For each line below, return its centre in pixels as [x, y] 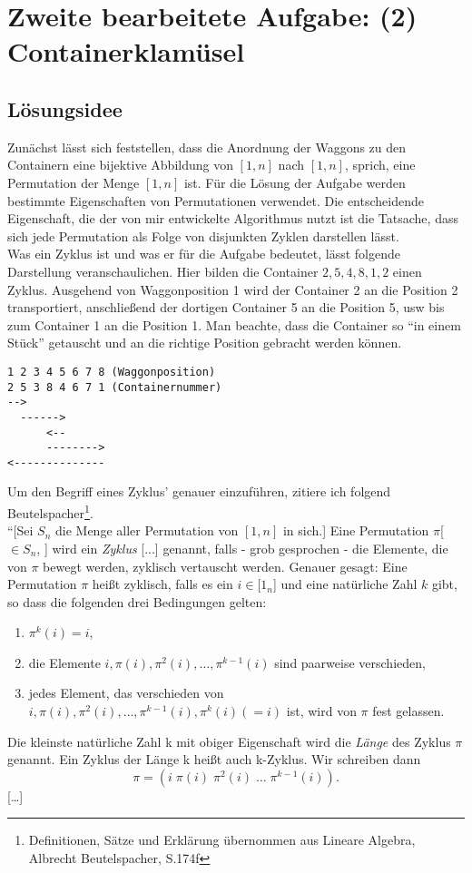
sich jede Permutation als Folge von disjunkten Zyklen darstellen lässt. [203, 235]
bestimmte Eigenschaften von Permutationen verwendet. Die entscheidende [216, 200]
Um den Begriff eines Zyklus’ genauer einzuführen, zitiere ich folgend [199, 491]
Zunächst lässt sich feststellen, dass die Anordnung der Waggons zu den [207, 147]
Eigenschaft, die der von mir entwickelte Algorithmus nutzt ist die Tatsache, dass [233, 218]
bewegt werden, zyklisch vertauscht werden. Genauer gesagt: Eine [225, 566]
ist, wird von [321, 711]
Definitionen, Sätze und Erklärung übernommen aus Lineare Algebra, [222, 840]
